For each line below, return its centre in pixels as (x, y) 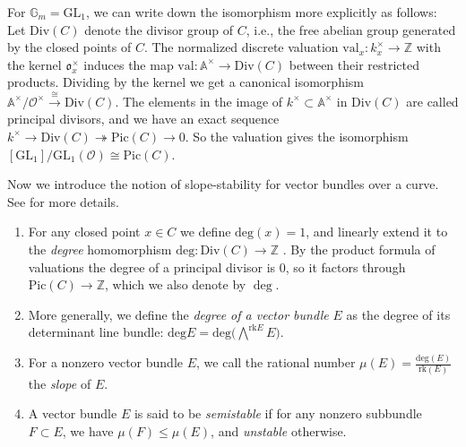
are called (432, 101)
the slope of (60, 383)
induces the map (129, 64)
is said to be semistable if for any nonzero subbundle (278, 413)
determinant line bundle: (96, 332)
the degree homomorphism (100, 249)
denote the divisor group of (159, 29)
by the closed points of (69, 47)
